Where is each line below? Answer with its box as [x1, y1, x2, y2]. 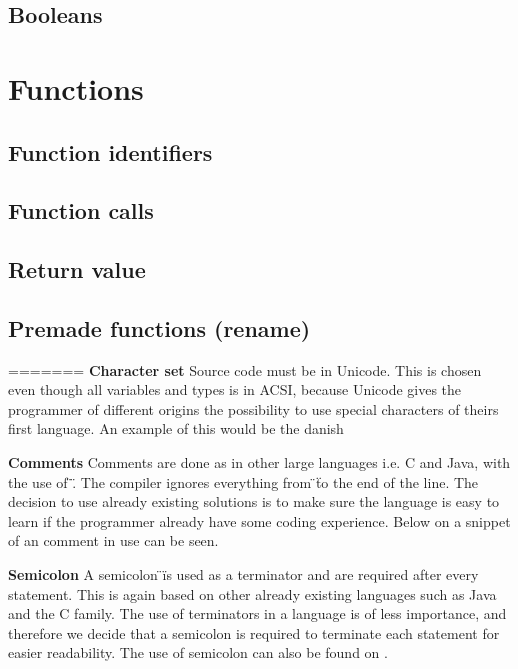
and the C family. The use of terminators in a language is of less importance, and [8, 603, 507, 624]
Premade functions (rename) [8, 312, 311, 343]
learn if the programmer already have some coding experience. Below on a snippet [8, 510, 511, 531]
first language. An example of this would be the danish [8, 418, 344, 439]
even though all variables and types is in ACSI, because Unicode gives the [8, 379, 462, 400]
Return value [8, 254, 146, 285]
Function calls [8, 195, 154, 226]
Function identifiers [8, 136, 213, 167]
